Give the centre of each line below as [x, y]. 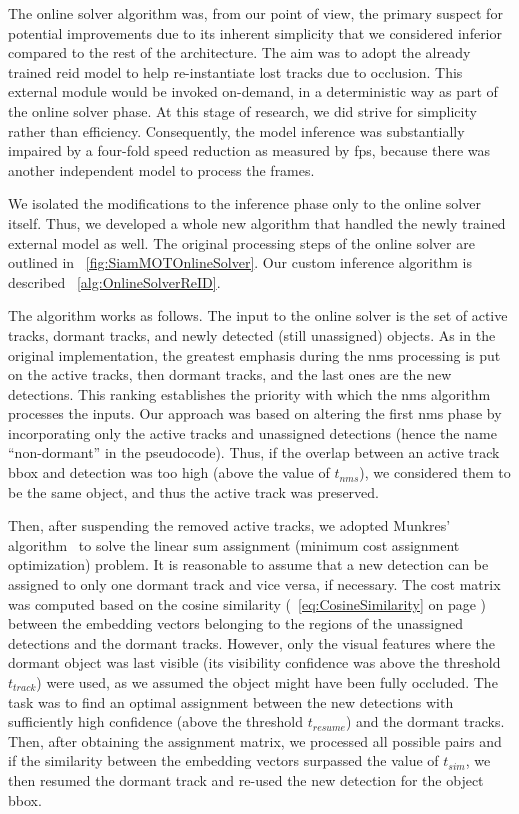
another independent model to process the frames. [161, 169]
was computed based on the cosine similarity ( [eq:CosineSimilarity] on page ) [247, 603]
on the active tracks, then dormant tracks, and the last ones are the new [230, 374]
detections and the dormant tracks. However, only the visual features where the [251, 642]
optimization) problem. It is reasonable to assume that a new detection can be [248, 564]
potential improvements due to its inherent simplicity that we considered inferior [255, 32]
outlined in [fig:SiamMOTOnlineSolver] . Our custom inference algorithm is [240, 262]
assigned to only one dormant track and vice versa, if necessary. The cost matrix [254, 584]
